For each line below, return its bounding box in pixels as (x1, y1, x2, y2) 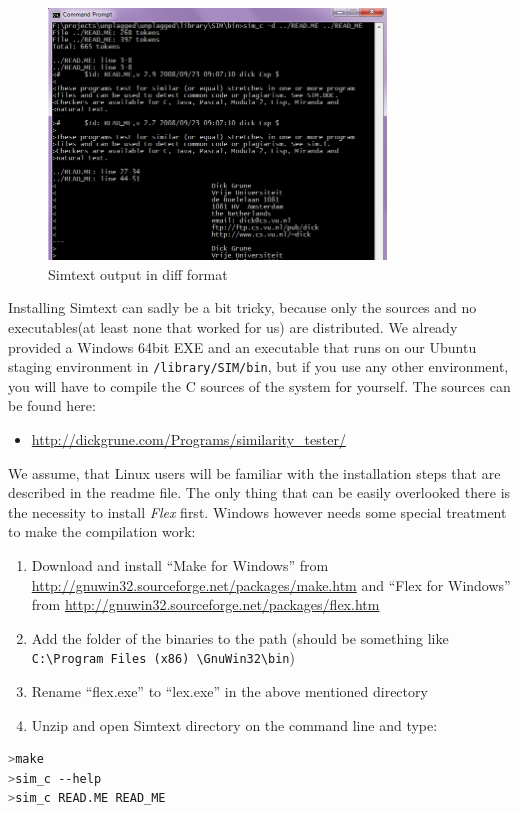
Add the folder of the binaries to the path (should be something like (31, 627, 449, 648)
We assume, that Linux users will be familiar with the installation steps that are (8, 462, 501, 483)
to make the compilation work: (8, 521, 196, 542)
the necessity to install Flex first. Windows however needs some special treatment (8, 501, 507, 522)
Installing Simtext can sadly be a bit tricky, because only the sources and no (8, 297, 477, 318)
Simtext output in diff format (48, 263, 228, 284)
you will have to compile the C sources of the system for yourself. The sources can (8, 375, 511, 396)
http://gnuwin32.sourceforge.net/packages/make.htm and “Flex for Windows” (31, 574, 511, 595)
